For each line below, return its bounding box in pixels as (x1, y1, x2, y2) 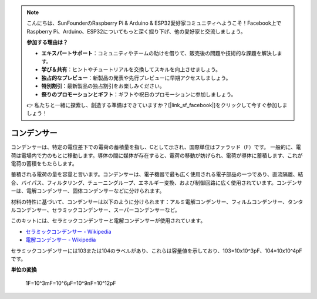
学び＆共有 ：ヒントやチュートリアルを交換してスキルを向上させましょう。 (41, 66, 221, 73)
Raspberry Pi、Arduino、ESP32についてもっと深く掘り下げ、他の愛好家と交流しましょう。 (26, 28, 246, 35)
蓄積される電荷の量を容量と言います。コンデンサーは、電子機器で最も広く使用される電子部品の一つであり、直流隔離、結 (11, 171, 303, 178)
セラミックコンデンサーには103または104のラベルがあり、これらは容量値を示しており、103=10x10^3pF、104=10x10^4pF (11, 247, 302, 254)
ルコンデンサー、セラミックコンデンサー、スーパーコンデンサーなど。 (11, 206, 180, 213)
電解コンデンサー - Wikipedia (25, 236, 96, 244)
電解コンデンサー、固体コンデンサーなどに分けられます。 (26, 187, 165, 194)
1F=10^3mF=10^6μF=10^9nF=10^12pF (25, 280, 117, 287)
